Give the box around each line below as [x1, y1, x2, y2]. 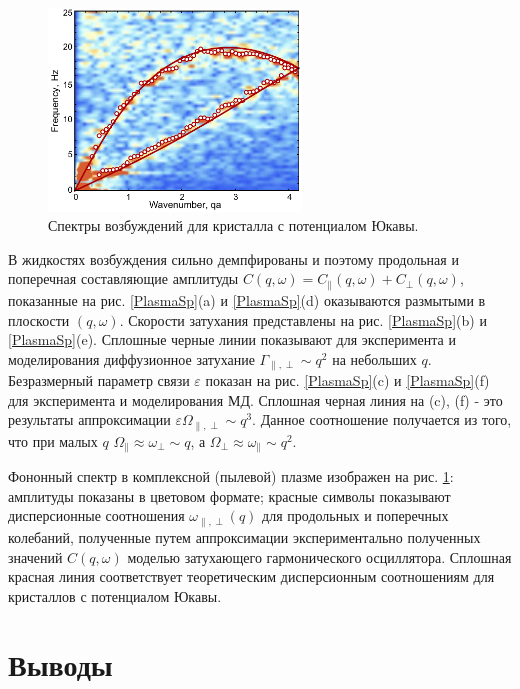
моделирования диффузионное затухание [8, 348, 255, 369]
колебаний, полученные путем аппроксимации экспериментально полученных [8, 526, 481, 547]
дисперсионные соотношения [8, 505, 185, 526]
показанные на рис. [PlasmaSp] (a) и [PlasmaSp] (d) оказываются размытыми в [8, 289, 486, 310]
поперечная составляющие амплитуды [8, 268, 239, 289]
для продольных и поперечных [262, 505, 449, 526]
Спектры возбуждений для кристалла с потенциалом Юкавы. [48, 215, 419, 236]
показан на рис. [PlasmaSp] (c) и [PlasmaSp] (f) [205, 370, 490, 391]
